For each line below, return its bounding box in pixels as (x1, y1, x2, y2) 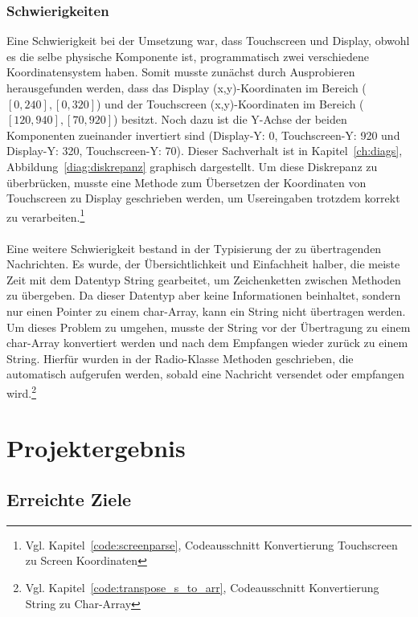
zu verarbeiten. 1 (6, 206, 85, 225)
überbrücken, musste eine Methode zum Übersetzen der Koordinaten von (6, 174, 367, 190)
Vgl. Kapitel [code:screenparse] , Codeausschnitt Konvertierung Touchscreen (25, 536, 398, 553)
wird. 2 (6, 382, 37, 401)
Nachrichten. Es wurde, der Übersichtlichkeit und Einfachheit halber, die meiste (6, 255, 400, 272)
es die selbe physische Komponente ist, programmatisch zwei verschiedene (6, 47, 369, 64)
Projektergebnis (6, 431, 186, 464)
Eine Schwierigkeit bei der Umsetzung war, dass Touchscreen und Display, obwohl (6, 32, 410, 49)
